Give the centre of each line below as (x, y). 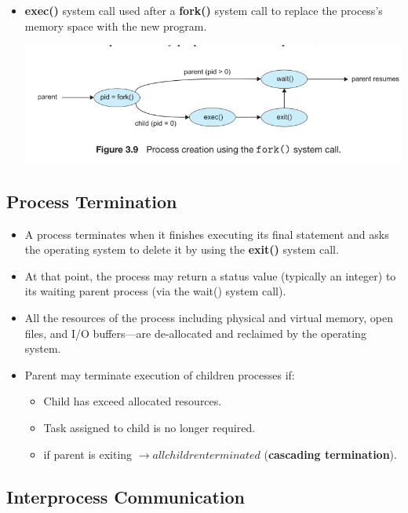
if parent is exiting (88, 454)
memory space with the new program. (116, 26)
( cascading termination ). (330, 454)
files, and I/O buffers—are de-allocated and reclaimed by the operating (195, 333)
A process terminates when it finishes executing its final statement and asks (207, 234)
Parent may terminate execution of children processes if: (160, 374)
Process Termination (92, 201)
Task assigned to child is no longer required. (149, 427)
